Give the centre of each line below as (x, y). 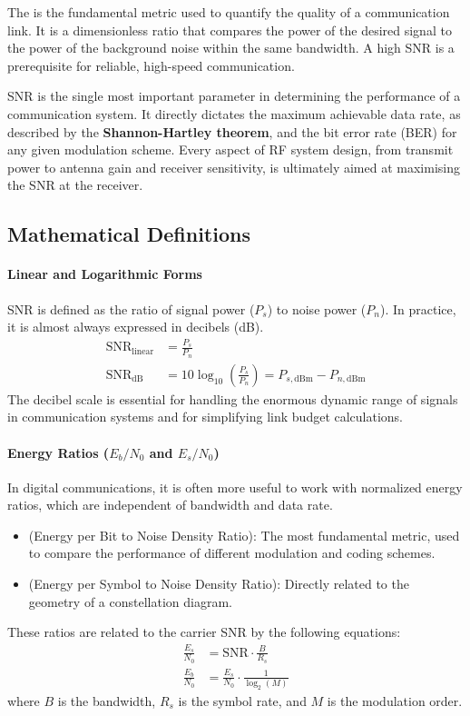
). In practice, (418, 308)
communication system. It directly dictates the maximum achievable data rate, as (234, 113)
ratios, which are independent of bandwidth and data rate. (170, 505)
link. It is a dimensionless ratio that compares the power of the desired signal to (230, 30)
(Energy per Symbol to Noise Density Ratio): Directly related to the (219, 584)
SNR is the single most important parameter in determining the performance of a (234, 96)
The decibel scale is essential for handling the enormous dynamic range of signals (233, 398)
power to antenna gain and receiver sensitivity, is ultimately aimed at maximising (234, 167)
